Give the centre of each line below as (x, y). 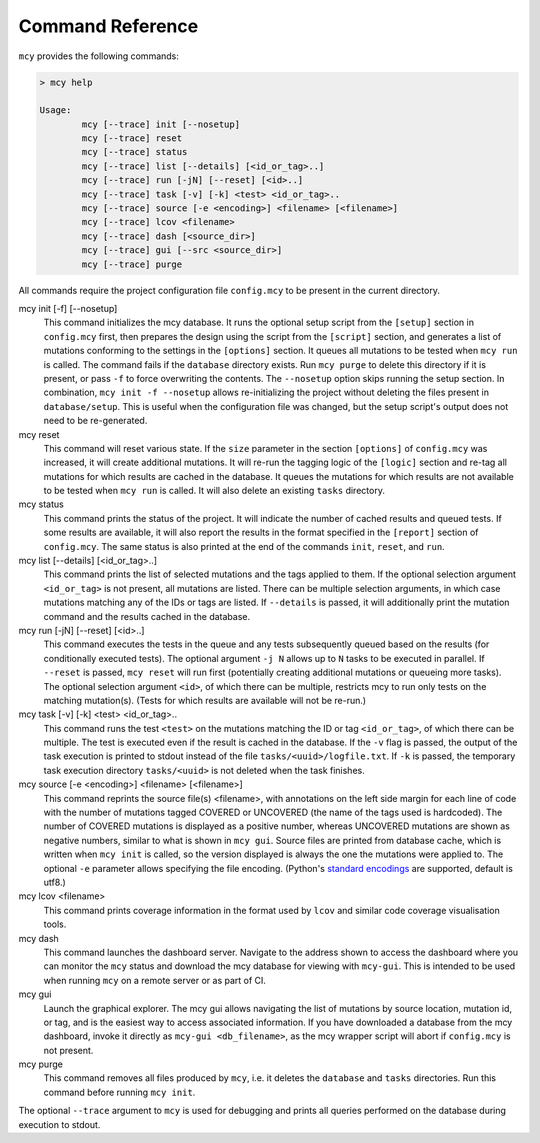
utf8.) (55, 882)
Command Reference (108, 26)
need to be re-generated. (95, 421)
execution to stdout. (59, 1124)
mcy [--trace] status (134, 152)
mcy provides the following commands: (99, 56)
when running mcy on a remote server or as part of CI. (155, 980)
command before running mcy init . (119, 1092)
